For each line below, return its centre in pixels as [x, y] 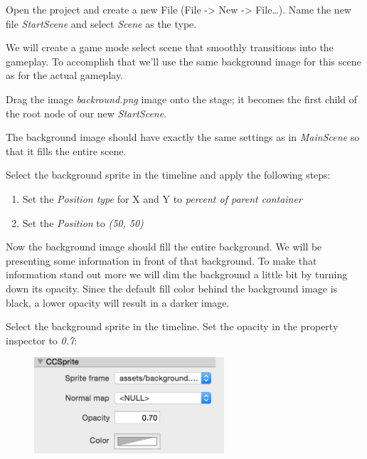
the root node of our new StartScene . [86, 113]
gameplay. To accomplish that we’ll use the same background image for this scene [183, 61]
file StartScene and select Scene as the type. [101, 23]
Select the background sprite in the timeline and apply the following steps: [168, 175]
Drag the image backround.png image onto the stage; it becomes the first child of [182, 99]
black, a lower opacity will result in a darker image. [118, 302]
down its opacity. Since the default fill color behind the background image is [172, 288]
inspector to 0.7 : [42, 340]
